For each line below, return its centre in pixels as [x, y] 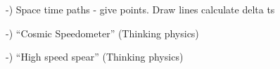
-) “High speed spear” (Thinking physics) [95, 57]
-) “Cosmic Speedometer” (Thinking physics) [102, 33]
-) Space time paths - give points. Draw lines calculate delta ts [140, 9]
